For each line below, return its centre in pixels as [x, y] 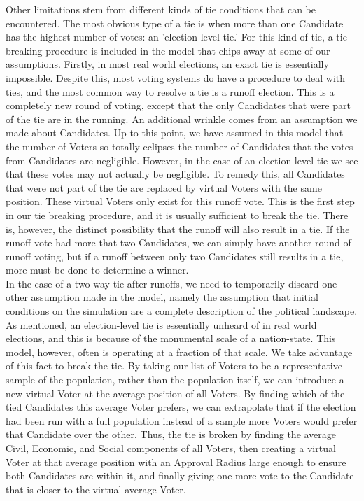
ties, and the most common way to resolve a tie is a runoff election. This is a [170, 91]
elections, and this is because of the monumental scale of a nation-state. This [171, 338]
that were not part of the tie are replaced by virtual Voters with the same [164, 187]
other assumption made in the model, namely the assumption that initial [162, 297]
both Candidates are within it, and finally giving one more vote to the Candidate [180, 475]
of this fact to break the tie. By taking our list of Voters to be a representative [174, 366]
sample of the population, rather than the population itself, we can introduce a [175, 380]
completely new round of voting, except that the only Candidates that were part [178, 105]
